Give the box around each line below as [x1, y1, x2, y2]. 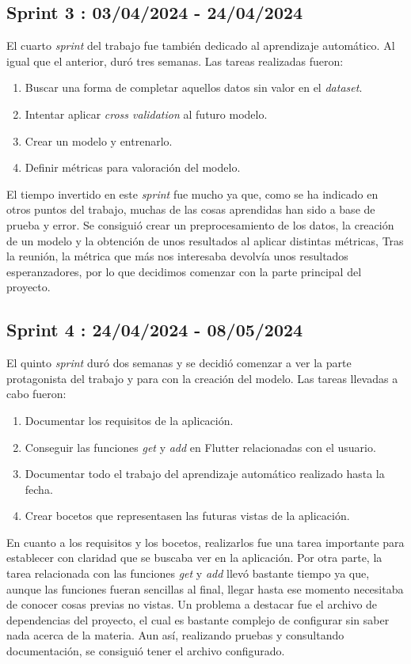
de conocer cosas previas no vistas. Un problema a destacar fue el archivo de [6, 596, 378, 613]
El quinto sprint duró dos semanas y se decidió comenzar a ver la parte [6, 355, 352, 371]
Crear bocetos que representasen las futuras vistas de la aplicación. [25, 507, 350, 524]
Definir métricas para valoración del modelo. [25, 159, 241, 176]
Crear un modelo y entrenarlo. [25, 132, 173, 149]
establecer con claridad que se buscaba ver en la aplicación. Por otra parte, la [6, 549, 382, 566]
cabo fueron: [6, 385, 67, 402]
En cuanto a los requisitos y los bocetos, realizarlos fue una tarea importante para [6, 533, 405, 550]
